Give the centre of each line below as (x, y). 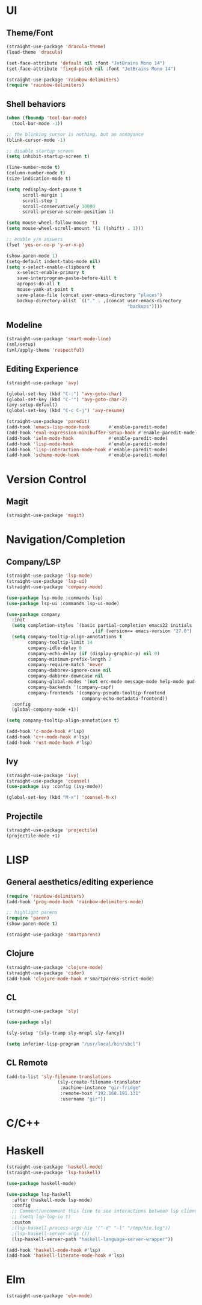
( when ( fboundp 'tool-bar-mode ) (47, 118)
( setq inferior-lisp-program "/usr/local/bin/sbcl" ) (74, 1044)
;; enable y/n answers (35, 240)
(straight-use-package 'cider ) (45, 973)
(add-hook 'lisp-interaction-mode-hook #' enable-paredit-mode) (87, 449)
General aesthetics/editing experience (80, 882)
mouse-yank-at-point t (45, 290)
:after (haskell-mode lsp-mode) (52, 1200)
